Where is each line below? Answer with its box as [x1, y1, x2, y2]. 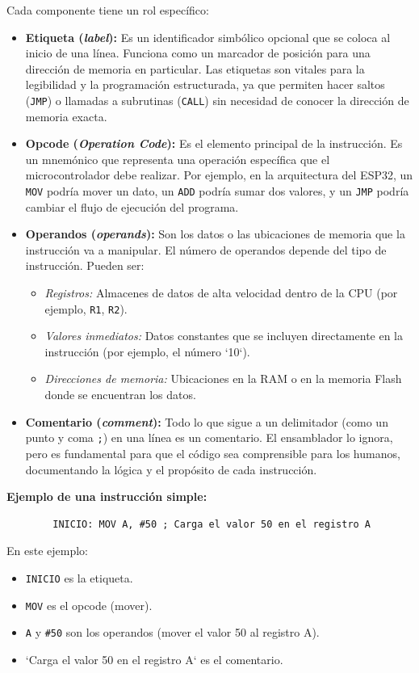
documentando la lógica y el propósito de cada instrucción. [25, 461, 317, 477]
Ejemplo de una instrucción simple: [6, 488, 207, 505]
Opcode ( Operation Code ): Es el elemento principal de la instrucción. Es [25, 135, 403, 152]
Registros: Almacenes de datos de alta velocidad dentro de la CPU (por [44, 284, 398, 301]
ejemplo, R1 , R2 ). [44, 300, 128, 317]
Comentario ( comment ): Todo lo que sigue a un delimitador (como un [25, 413, 388, 430]
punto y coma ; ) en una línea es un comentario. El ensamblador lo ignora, [25, 429, 393, 446]
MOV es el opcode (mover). [25, 596, 153, 613]
